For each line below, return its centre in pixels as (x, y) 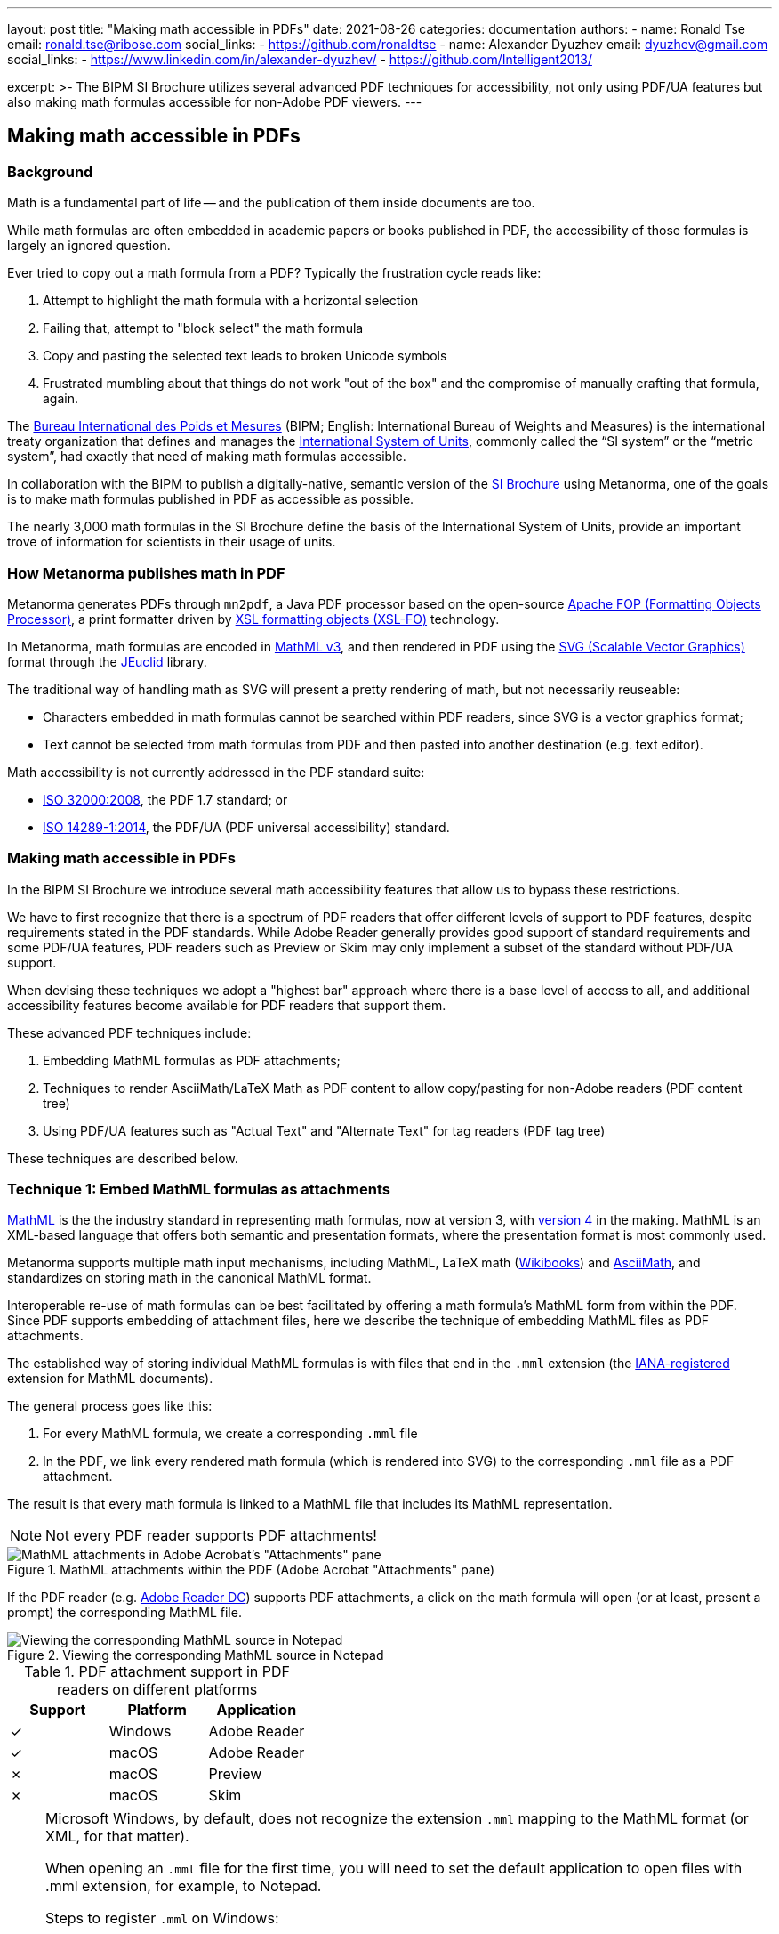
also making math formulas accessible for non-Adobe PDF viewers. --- (215, 102)
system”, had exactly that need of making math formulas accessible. (207, 457)
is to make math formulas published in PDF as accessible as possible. (211, 499)
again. (61, 399)
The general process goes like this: (110, 1406)
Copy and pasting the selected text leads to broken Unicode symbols (245, 356)
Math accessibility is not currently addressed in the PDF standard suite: (216, 772)
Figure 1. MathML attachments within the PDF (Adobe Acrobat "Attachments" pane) (251, 1570)
